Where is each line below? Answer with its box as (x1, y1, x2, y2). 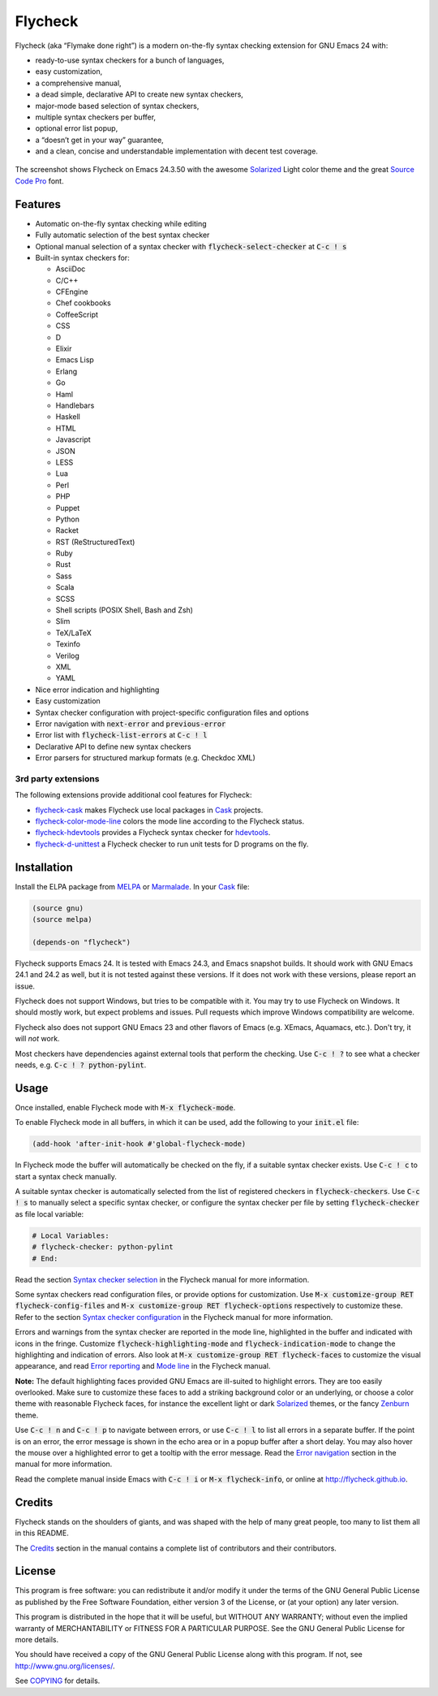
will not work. (15, 1034, 60, 1044)
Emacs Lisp (55, 355, 95, 365)
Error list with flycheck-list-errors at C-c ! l (35, 730, 208, 740)
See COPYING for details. (15, 1676, 101, 1685)
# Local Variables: (32, 1231, 109, 1240)
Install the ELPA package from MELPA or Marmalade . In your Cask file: (15, 881, 250, 891)
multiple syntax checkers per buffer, (35, 112, 157, 122)
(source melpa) (32, 915, 92, 924)
